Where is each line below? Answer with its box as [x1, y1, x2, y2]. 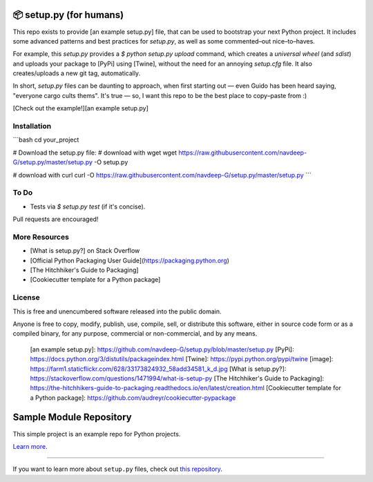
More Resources [12, 232, 69, 242]
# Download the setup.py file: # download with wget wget [12, 148, 178, 157]
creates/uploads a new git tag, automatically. [12, 69, 141, 77]
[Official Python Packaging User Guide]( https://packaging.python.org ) [30, 256, 229, 264]
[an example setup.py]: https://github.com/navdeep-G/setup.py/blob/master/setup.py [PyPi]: [30, 345, 294, 354]
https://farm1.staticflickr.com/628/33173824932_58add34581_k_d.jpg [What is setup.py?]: [30, 365, 287, 373]
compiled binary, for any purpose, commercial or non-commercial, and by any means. [12, 329, 258, 338]
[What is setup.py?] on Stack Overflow [30, 247, 140, 255]
